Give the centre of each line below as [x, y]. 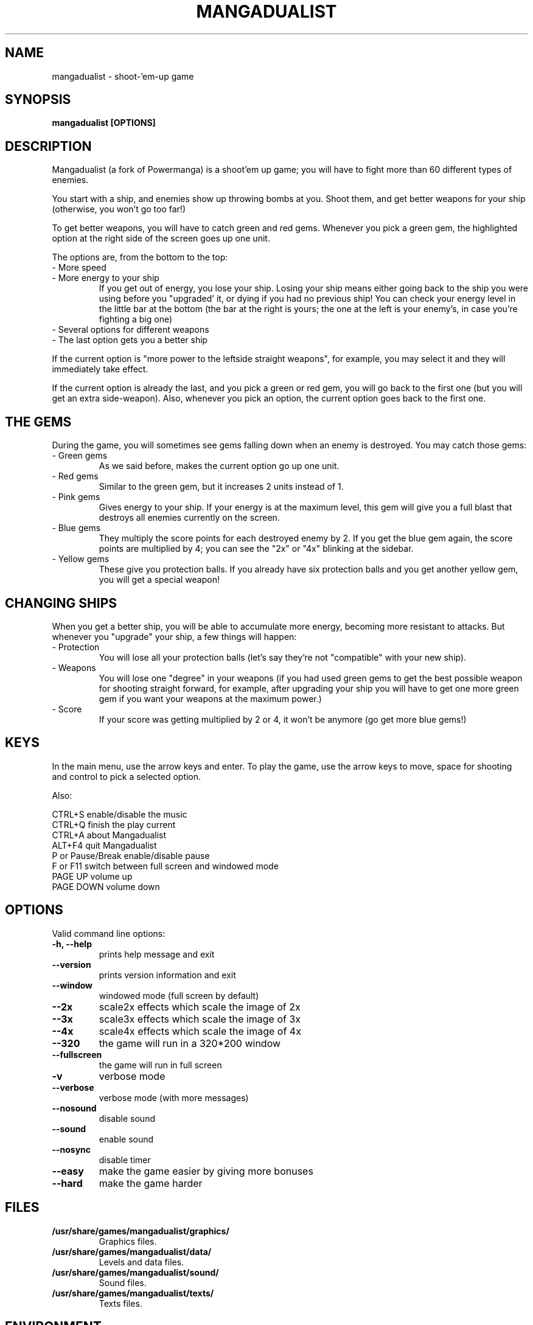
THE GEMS [38, 422]
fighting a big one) [136, 319]
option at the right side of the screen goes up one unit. [161, 238]
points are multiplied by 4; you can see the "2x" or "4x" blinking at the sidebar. [256, 549]
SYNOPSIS [38, 100]
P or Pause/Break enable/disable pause [131, 855]
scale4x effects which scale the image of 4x [200, 1031]
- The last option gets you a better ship [130, 340]
